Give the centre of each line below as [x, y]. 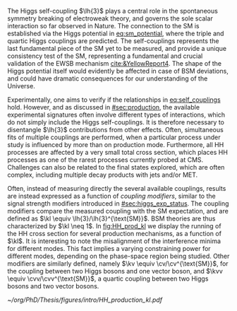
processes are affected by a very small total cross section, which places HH [117, 152]
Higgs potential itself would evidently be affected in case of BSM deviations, [118, 71]
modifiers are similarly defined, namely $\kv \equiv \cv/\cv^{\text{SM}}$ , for [118, 264]
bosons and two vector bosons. [53, 286]
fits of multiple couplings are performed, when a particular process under [114, 137]
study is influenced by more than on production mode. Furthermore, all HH [116, 145]
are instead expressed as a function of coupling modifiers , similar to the [112, 196]
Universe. [21, 86]
